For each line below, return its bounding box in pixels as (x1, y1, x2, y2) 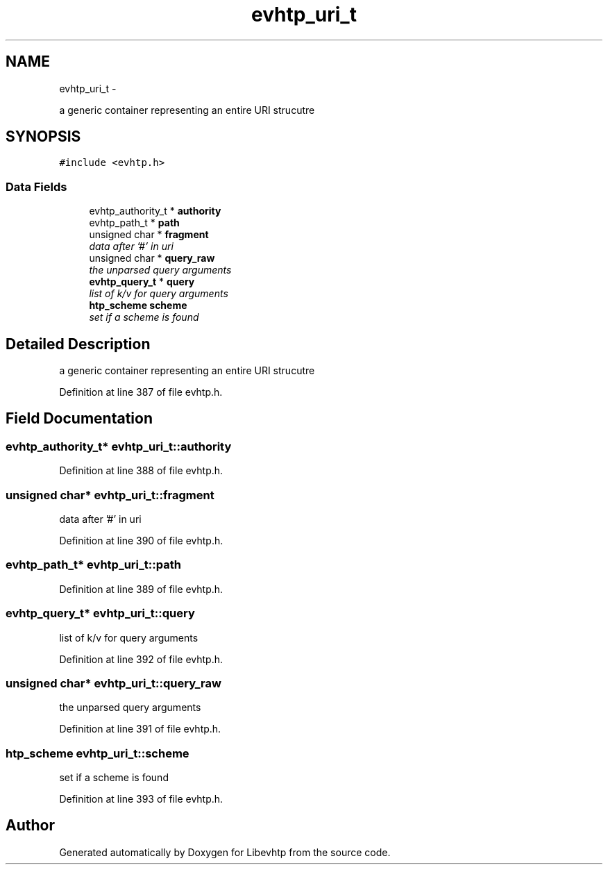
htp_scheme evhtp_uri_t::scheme (6, 746, 189, 760)
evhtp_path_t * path (89, 217, 180, 229)
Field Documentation (6, 410, 153, 428)
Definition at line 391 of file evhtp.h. (59, 723, 221, 735)
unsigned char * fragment (89, 228, 209, 241)
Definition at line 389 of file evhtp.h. (59, 583, 223, 595)
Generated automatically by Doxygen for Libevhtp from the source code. (59, 846, 391, 858)
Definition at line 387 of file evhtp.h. (59, 386, 223, 399)
